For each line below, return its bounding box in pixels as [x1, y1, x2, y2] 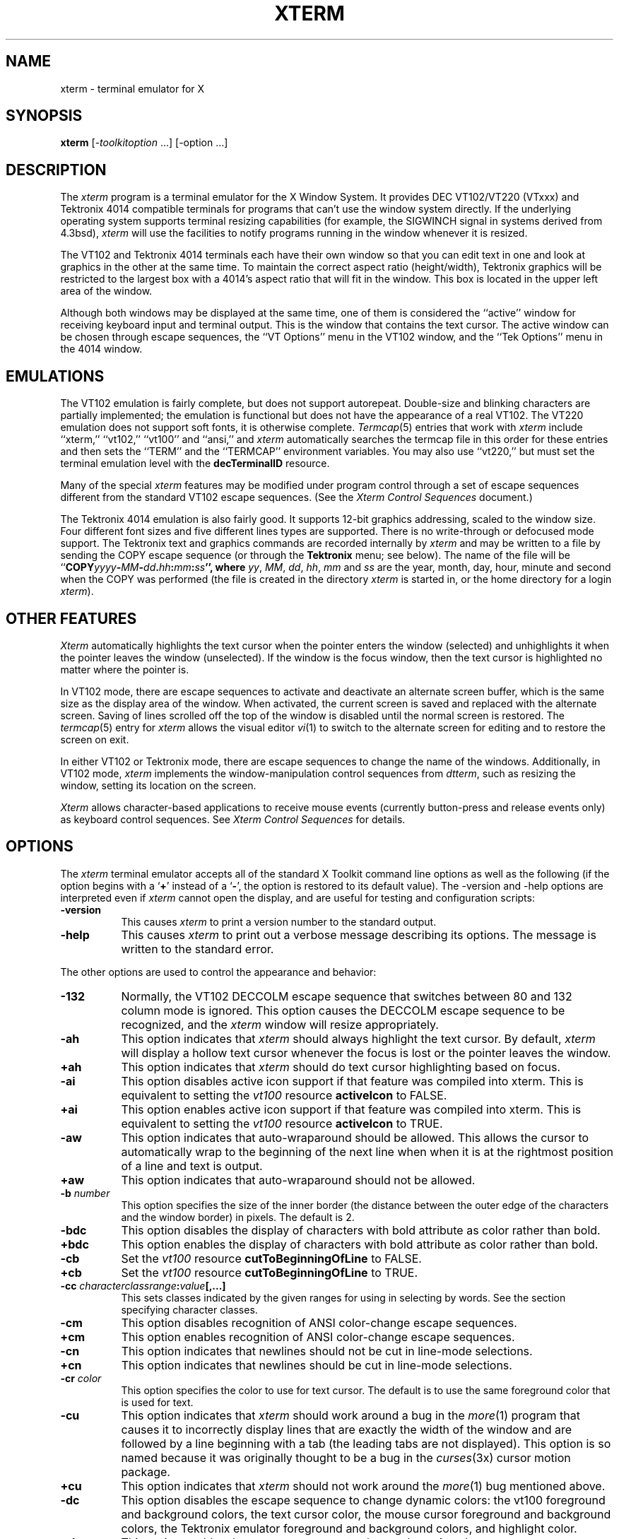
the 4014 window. [60, 343, 143, 355]
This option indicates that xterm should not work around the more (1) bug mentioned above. [121, 1478, 606, 1493]
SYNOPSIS [6, 107, 83, 125]
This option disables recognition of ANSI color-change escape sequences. [121, 1315, 517, 1330]
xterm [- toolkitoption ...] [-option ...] [60, 136, 228, 149]
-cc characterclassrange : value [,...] [60, 1279, 226, 1292]
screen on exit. [60, 733, 129, 745]
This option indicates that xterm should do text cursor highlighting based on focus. [121, 1059, 561, 1074]
